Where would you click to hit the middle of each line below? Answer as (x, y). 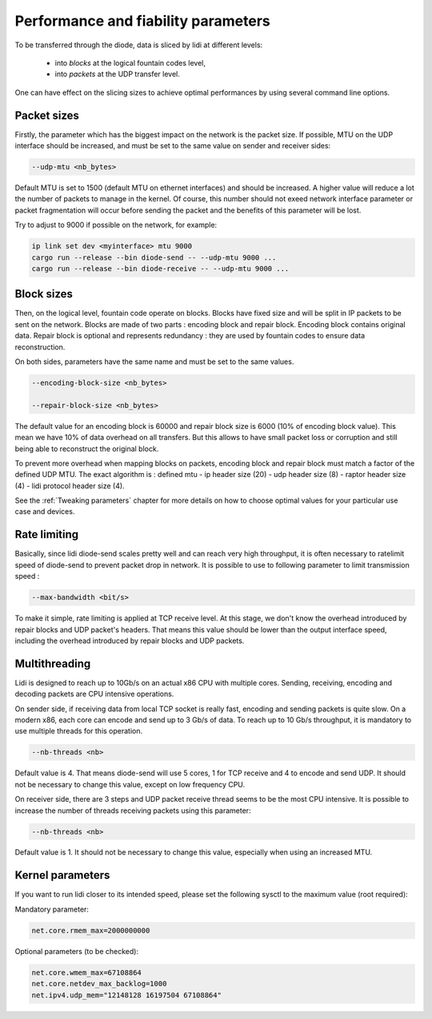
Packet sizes (47, 115)
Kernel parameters (62, 875)
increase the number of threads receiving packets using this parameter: (133, 811)
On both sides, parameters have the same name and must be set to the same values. (154, 362)
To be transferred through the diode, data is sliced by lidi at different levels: (139, 45)
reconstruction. (40, 347)
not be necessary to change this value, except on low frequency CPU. (130, 784)
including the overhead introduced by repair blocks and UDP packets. (130, 641)
